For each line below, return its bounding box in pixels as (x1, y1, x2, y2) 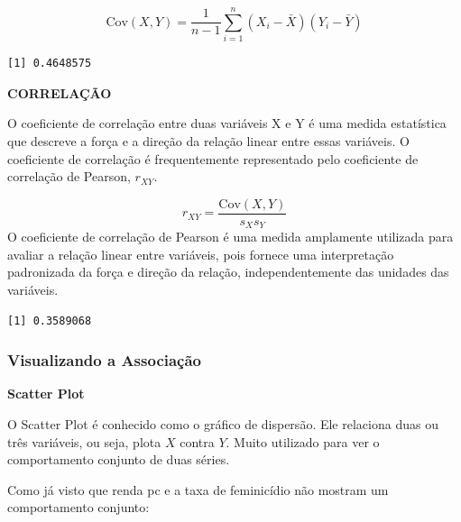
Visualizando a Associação (7, 349, 202, 371)
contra (180, 432, 215, 451)
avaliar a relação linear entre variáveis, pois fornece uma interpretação (7, 244, 394, 263)
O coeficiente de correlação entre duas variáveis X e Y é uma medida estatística (7, 114, 447, 133)
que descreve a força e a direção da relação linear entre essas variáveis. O (7, 131, 410, 150)
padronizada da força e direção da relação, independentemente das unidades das (7, 262, 449, 281)
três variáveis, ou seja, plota (7, 432, 161, 451)
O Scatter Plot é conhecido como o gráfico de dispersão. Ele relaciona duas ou (7, 414, 438, 433)
